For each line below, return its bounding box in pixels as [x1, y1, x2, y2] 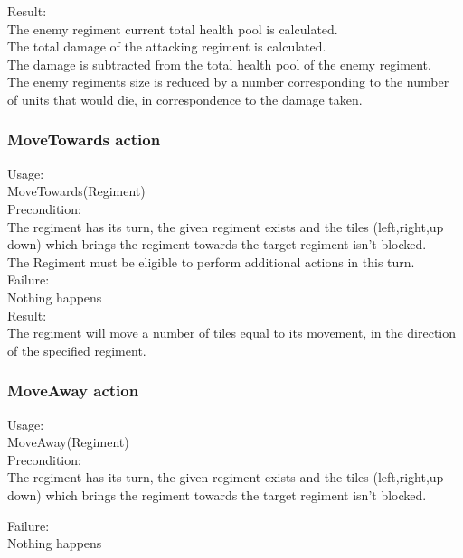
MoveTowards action [7, 128, 161, 151]
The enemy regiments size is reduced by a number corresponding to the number [7, 72, 449, 91]
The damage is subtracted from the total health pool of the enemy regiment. [7, 54, 431, 73]
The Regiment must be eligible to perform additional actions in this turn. [7, 252, 415, 271]
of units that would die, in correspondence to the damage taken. [7, 89, 363, 108]
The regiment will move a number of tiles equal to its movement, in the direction [7, 323, 457, 342]
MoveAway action [7, 379, 139, 402]
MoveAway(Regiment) [7, 432, 129, 451]
